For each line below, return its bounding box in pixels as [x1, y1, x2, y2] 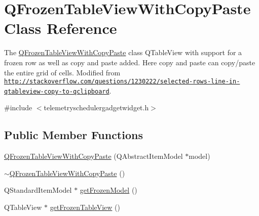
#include [4, 102, 32, 113]
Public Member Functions [4, 127, 143, 143]
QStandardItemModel [4, 185, 72, 195]
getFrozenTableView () [50, 201, 120, 212]
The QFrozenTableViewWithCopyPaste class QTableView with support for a [4, 47, 242, 58]
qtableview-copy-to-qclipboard [4, 88, 109, 95]
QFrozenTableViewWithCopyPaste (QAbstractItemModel [4, 151, 183, 161]
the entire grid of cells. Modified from [4, 67, 121, 77]
